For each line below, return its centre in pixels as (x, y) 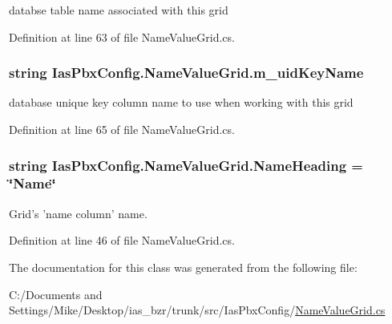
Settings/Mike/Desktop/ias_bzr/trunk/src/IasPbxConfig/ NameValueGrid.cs (197, 310)
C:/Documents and (56, 294)
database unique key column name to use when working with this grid (181, 102)
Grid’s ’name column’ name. (78, 213)
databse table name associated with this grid (119, 10)
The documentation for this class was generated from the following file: (183, 267)
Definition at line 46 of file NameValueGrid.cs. (122, 240)
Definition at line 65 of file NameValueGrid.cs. (122, 129)
